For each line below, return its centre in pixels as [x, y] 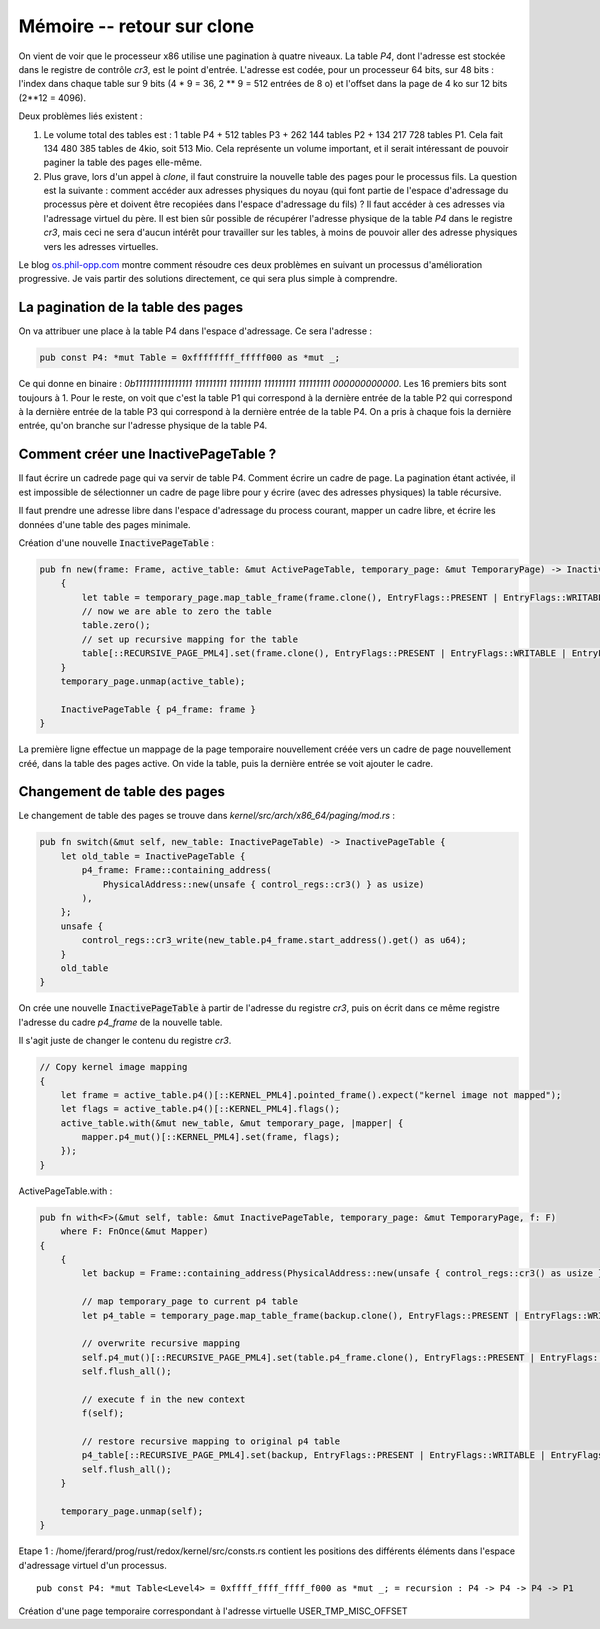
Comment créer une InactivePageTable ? [147, 454]
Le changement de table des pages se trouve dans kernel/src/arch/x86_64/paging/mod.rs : [206, 816]
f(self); [103, 1413]
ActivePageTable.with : [65, 1191]
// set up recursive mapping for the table [190, 639]
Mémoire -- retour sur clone [136, 26]
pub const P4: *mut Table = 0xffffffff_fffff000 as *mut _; [190, 358]
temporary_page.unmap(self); [132, 1511]
